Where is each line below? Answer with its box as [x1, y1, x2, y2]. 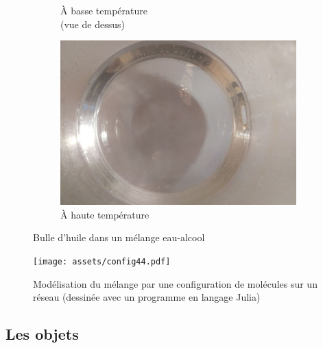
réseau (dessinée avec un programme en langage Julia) [33, 290, 261, 304]
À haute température [60, 207, 149, 221]
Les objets [5, 323, 79, 345]
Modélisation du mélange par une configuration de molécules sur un [33, 276, 318, 290]
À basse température [60, 3, 147, 17]
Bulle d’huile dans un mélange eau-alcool [33, 230, 205, 245]
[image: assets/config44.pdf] [33, 257, 171, 267]
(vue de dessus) [60, 16, 125, 31]
